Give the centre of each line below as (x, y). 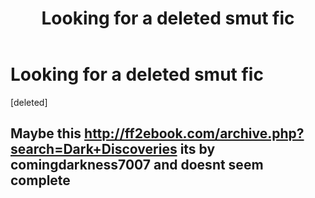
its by (197, 149)
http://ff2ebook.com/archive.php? (194, 133)
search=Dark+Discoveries (94, 149)
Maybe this (46, 133)
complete (40, 180)
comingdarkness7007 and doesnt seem (137, 165)
